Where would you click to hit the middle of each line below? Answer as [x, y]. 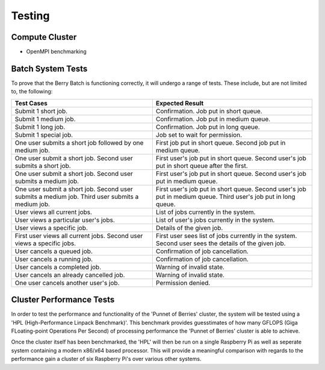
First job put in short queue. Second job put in [221, 143]
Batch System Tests [49, 68]
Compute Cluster [44, 37]
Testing [30, 16]
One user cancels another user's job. [67, 283]
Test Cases [31, 103]
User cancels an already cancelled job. [70, 275]
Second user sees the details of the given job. [221, 243]
